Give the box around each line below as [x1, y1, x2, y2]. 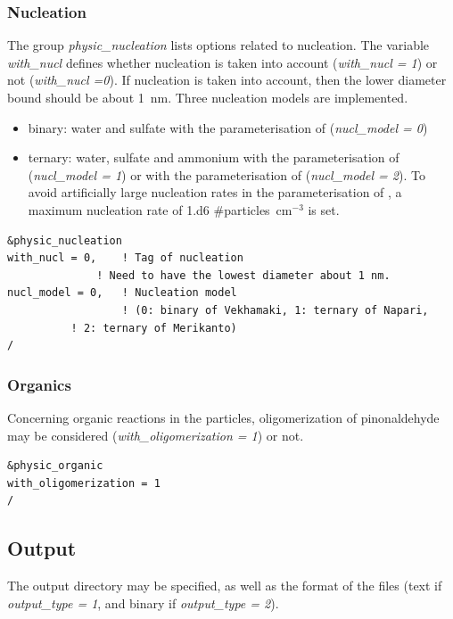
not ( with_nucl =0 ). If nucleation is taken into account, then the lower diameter [7, 70, 447, 89]
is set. [308, 200, 340, 219]
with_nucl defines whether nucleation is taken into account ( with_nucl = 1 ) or [7, 53, 438, 71]
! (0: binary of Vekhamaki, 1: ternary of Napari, [121, 303, 429, 317]
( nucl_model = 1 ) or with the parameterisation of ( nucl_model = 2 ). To [28, 165, 425, 184]
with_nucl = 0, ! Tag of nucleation [7, 252, 243, 265]
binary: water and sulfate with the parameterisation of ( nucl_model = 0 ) [28, 118, 428, 136]
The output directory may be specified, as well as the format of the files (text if [7, 576, 442, 595]
